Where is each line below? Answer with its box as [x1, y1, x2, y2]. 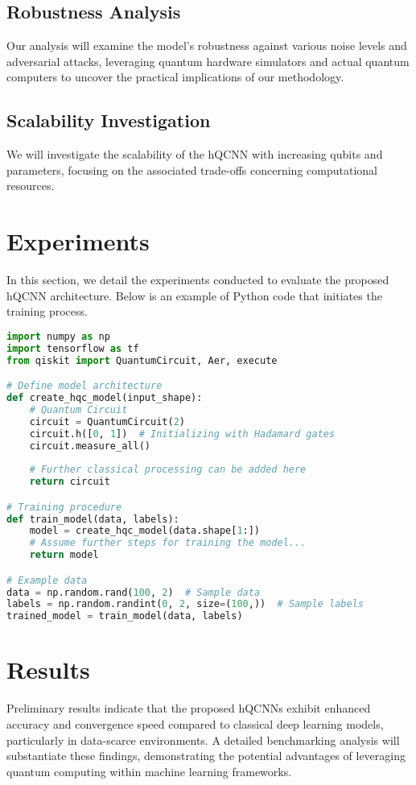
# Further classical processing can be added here [29, 464, 307, 476]
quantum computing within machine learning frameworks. [6, 762, 292, 779]
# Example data [6, 574, 88, 586]
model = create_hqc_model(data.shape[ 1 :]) [29, 525, 261, 537]
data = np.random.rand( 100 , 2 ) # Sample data [6, 586, 261, 598]
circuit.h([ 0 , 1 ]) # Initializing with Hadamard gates [29, 428, 336, 440]
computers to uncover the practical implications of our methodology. [6, 68, 344, 85]
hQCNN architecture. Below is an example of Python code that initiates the [6, 287, 382, 304]
